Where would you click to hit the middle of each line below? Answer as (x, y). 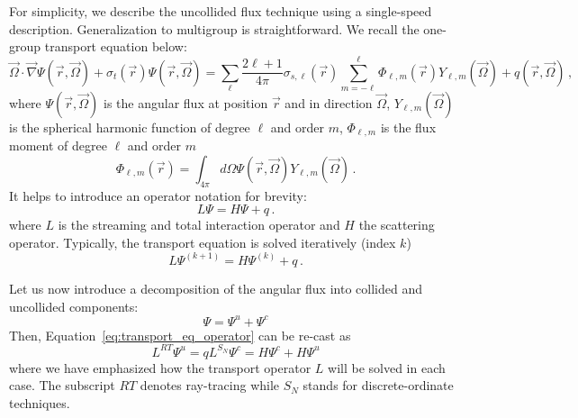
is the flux (408, 127)
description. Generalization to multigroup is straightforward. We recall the (214, 28)
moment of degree (58, 145)
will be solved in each (387, 367)
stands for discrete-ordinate (378, 385)
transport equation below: (116, 46)
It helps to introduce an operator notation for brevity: (158, 195)
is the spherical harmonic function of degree (130, 127)
